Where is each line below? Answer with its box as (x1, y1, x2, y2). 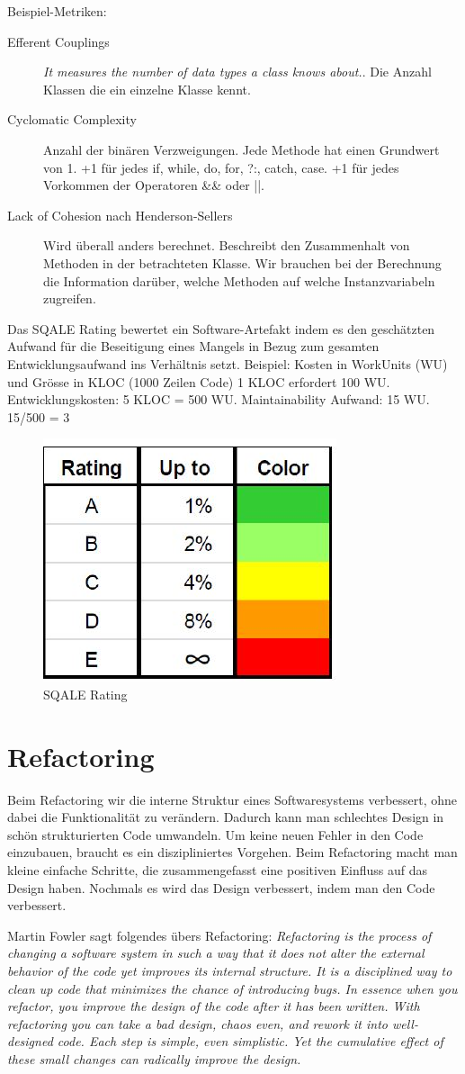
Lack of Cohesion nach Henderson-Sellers (7, 205, 233, 224)
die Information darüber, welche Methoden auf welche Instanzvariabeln (43, 271, 435, 290)
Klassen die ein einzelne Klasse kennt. (43, 79, 251, 98)
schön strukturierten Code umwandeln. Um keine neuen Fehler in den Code (7, 825, 424, 844)
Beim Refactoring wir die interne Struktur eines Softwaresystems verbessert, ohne (7, 790, 458, 808)
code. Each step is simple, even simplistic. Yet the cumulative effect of (57, 1032, 443, 1051)
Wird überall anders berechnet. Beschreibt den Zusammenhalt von (43, 236, 410, 255)
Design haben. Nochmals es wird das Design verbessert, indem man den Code (7, 878, 435, 897)
